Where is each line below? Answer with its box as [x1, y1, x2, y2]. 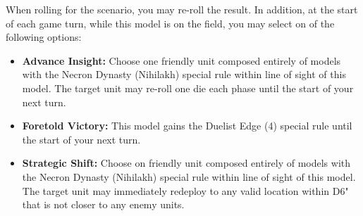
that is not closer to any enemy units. [22, 197, 185, 212]
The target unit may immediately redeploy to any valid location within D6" [22, 183, 349, 198]
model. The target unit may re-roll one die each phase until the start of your [22, 80, 354, 95]
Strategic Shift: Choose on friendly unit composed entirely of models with [22, 155, 351, 170]
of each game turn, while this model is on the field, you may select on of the [6, 15, 335, 30]
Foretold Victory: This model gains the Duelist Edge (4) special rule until [22, 118, 352, 133]
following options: [6, 30, 82, 44]
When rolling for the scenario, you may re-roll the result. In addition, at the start [6, 2, 358, 16]
